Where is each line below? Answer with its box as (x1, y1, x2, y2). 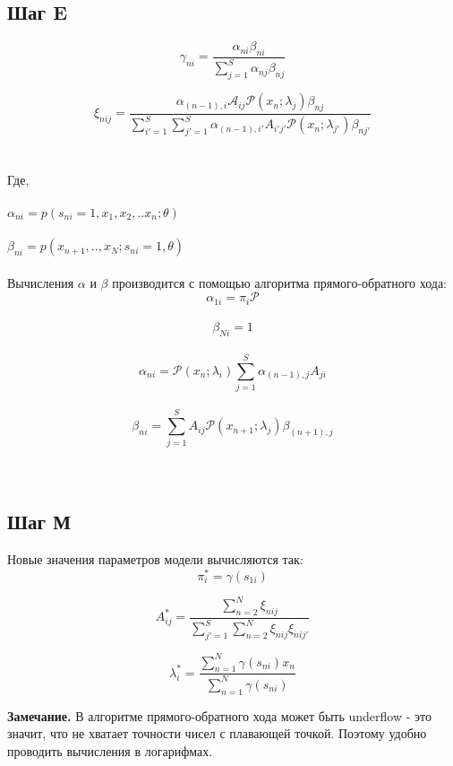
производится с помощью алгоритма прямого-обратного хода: (112, 273, 448, 292)
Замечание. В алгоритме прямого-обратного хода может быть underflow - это (7, 706, 432, 725)
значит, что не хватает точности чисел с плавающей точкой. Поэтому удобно (7, 724, 427, 743)
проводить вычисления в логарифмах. (7, 741, 213, 760)
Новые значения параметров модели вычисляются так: (7, 549, 303, 568)
